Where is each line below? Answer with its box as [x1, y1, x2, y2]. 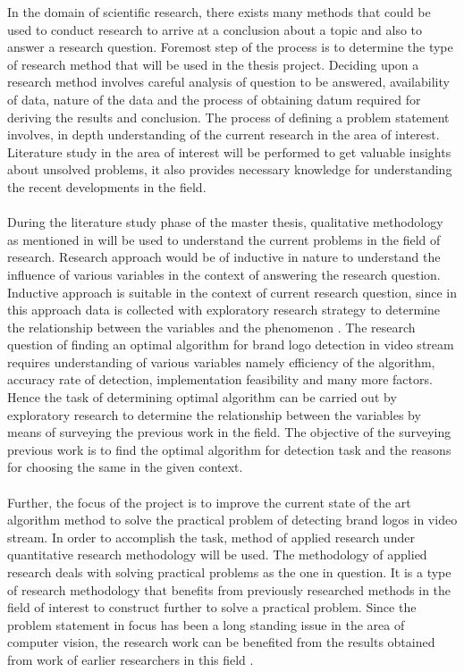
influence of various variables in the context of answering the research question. [7, 265, 441, 283]
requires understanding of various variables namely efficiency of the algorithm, [7, 352, 435, 371]
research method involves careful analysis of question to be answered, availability [7, 72, 450, 91]
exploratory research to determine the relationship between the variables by [7, 405, 421, 424]
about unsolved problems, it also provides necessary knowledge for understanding [7, 160, 452, 179]
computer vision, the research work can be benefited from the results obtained [7, 633, 435, 651]
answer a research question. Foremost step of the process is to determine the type [7, 38, 453, 56]
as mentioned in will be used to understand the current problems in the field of [7, 230, 441, 248]
